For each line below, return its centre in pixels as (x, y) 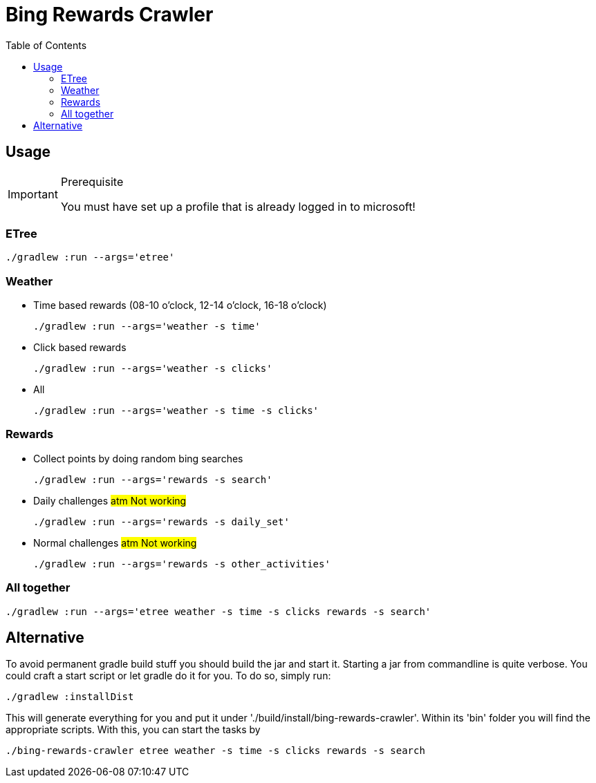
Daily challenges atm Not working (110, 500)
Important (33, 194)
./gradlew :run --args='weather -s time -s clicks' (176, 411)
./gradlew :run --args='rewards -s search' (153, 479)
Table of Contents (46, 45)
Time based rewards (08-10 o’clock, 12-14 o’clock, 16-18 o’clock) (180, 305)
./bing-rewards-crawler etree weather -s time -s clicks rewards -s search (215, 751)
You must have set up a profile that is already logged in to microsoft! (238, 206)
